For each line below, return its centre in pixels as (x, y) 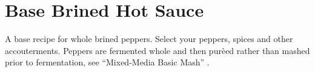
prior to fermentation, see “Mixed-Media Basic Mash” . (107, 62)
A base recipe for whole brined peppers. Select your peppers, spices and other (149, 39)
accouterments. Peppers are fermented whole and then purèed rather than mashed (157, 50)
